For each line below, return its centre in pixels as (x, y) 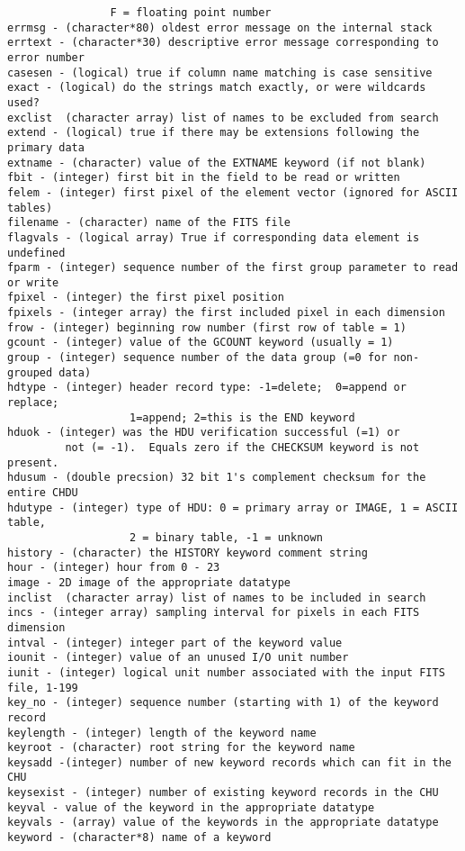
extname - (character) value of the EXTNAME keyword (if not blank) (217, 163)
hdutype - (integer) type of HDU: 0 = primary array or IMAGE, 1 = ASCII (233, 507)
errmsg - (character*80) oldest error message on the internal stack (220, 27)
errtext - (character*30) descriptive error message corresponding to (223, 43)
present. (33, 462)
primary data (46, 147)
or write (33, 282)
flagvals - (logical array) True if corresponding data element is (214, 237)
